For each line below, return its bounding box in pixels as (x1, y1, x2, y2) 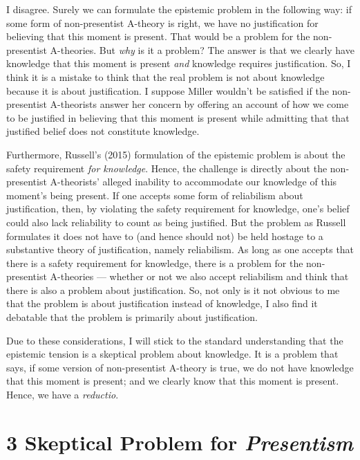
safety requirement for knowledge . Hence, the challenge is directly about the (6, 160, 328, 175)
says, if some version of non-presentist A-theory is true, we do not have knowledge (6, 360, 354, 374)
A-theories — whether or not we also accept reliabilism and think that (50, 269, 349, 284)
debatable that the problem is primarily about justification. (6, 310, 258, 324)
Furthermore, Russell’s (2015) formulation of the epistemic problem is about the (6, 147, 345, 161)
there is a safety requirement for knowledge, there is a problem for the (6, 255, 303, 270)
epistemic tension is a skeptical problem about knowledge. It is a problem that (6, 347, 339, 361)
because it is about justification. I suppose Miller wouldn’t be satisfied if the (6, 83, 329, 98)
